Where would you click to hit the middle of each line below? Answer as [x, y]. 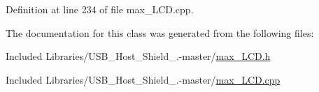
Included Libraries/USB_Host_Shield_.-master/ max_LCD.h [138, 56]
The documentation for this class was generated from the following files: [160, 32]
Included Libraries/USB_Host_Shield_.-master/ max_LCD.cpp [143, 79]
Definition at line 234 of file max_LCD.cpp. [100, 9]
